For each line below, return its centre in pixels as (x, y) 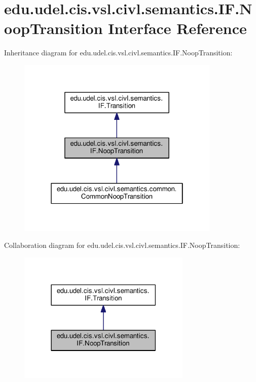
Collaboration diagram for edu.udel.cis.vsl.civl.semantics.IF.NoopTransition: (122, 245)
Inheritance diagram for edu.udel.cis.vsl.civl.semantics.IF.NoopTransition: (118, 53)
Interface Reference (177, 28)
